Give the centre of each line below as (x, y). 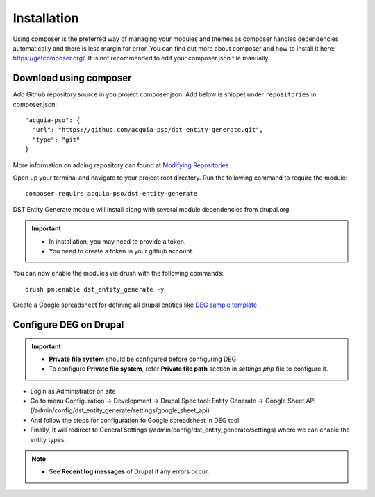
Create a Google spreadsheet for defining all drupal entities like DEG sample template (135, 305)
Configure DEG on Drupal (68, 325)
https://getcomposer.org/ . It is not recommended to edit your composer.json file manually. (141, 58)
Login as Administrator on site (73, 391)
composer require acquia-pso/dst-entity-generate (111, 194)
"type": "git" (56, 140)
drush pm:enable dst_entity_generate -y (95, 289)
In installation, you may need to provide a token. (117, 241)
